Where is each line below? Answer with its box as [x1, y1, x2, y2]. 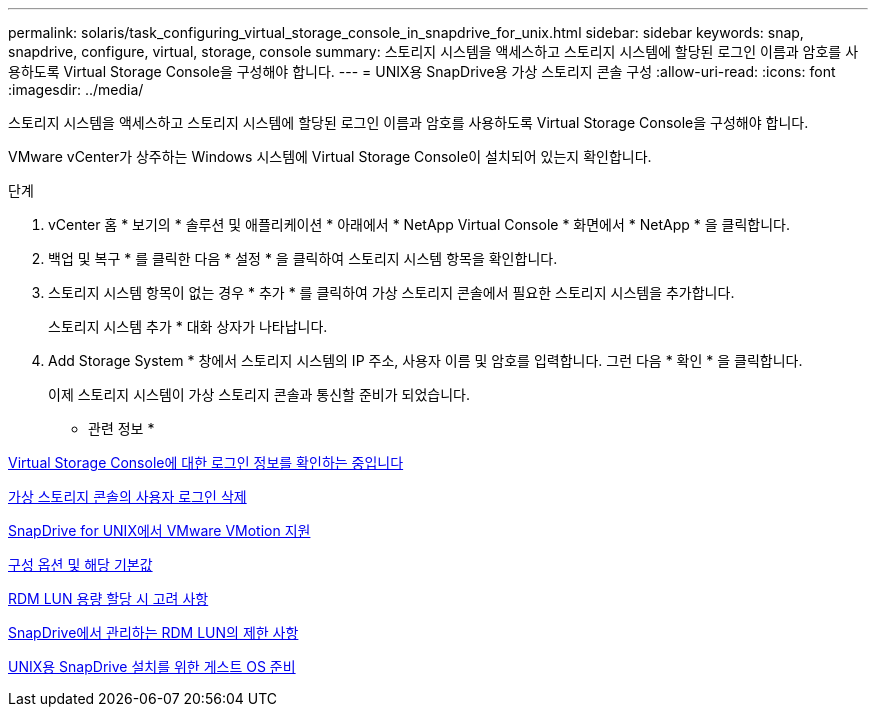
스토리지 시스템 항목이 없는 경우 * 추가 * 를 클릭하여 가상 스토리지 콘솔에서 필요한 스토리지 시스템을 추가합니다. [48, 284, 735, 301]
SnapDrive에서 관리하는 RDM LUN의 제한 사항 [8, 624, 299, 641]
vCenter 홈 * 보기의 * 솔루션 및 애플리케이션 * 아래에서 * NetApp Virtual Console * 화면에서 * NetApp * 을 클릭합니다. [48, 216, 790, 233]
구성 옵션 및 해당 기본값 [8, 556, 153, 573]
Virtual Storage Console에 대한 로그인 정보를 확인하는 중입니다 [8, 454, 404, 471]
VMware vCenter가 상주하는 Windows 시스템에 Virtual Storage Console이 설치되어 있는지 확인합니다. [8, 148, 652, 165]
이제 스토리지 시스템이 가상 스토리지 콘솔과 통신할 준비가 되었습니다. [48, 386, 470, 403]
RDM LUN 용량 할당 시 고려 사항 [8, 590, 209, 607]
